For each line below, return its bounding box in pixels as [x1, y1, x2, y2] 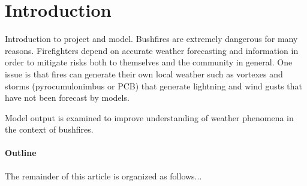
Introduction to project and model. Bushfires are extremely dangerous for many [5, 32, 298, 45]
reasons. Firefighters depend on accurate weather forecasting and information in [5, 44, 299, 56]
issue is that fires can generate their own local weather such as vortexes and [5, 67, 283, 80]
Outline [5, 146, 37, 159]
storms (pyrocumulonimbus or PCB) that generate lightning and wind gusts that [5, 79, 303, 92]
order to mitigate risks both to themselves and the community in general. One [5, 56, 293, 68]
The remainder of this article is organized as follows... [5, 169, 202, 182]
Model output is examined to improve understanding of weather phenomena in [5, 111, 294, 124]
